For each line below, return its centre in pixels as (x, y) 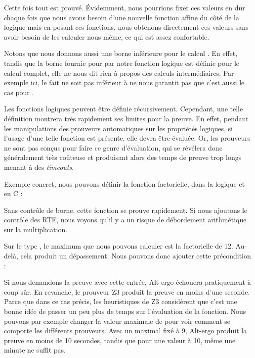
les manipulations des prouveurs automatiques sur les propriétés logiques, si (118, 128)
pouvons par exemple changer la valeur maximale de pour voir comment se (117, 321)
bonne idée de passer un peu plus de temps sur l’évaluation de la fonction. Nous (125, 311)
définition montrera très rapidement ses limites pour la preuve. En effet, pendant (126, 118)
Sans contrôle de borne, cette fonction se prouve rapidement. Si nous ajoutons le (126, 210)
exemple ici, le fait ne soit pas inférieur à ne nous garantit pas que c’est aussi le (124, 82)
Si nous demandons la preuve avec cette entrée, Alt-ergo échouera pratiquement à (127, 282)
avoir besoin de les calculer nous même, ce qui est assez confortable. (107, 36)
